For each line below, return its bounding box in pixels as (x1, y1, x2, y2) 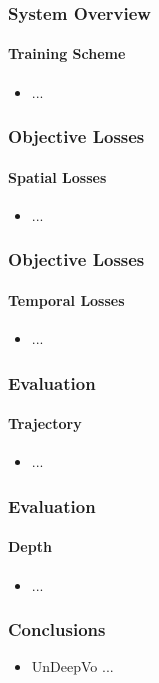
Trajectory (8, 413, 82, 434)
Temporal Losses (8, 289, 125, 310)
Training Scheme (8, 43, 126, 64)
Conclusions (8, 617, 106, 642)
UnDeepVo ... (31, 656, 114, 677)
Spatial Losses (8, 166, 107, 187)
